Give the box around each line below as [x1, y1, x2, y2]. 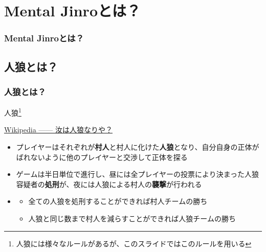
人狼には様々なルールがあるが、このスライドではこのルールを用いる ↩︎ [16, 238, 252, 248]
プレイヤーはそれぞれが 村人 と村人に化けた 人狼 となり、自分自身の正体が [16, 142, 259, 152]
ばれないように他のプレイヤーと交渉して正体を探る [16, 151, 188, 162]
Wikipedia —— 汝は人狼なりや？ [4, 124, 113, 135]
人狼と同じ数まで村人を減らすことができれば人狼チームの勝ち [28, 213, 236, 224]
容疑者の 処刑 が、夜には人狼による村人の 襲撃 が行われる [16, 178, 202, 189]
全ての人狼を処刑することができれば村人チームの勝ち [28, 196, 208, 207]
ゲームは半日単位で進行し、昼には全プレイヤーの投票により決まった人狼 [16, 169, 259, 179]
